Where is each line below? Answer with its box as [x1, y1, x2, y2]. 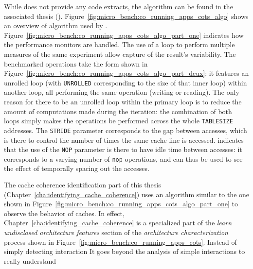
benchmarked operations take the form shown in [4, 58, 148, 68]
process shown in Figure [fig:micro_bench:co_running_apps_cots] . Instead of [4, 236, 237, 247]
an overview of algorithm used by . [4, 20, 108, 31]
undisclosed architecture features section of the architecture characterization [4, 227, 228, 237]
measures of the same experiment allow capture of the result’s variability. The [4, 49, 236, 59]
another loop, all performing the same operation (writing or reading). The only [4, 87, 239, 97]
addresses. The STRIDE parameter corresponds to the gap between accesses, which [4, 125, 247, 135]
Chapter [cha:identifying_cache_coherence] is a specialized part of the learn [4, 218, 232, 228]
